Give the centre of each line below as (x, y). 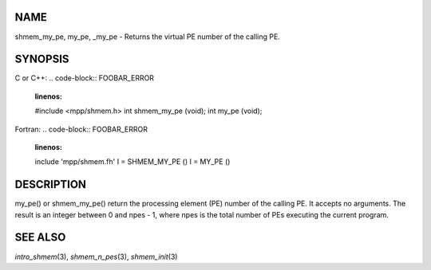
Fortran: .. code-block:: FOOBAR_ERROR (81, 129)
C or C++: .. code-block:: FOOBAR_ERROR (85, 78)
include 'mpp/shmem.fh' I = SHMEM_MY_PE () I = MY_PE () (132, 162)
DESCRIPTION (51, 184)
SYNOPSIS (42, 59)
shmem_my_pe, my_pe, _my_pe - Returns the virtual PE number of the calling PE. (148, 37)
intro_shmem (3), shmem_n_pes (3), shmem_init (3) (96, 256)
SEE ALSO (40, 238)
